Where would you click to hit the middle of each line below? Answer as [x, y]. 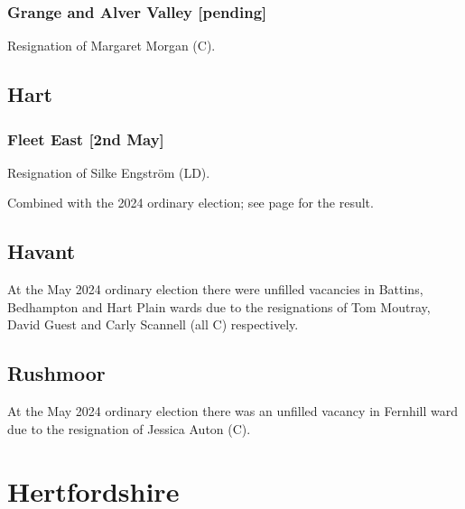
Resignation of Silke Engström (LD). [109, 172]
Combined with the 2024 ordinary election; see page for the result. [191, 203]
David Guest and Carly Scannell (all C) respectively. [153, 324]
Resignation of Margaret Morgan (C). [112, 46]
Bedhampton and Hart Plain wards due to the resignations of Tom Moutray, [219, 306]
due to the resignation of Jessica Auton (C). [129, 428]
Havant [42, 251]
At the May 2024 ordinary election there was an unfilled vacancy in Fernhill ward [233, 411]
